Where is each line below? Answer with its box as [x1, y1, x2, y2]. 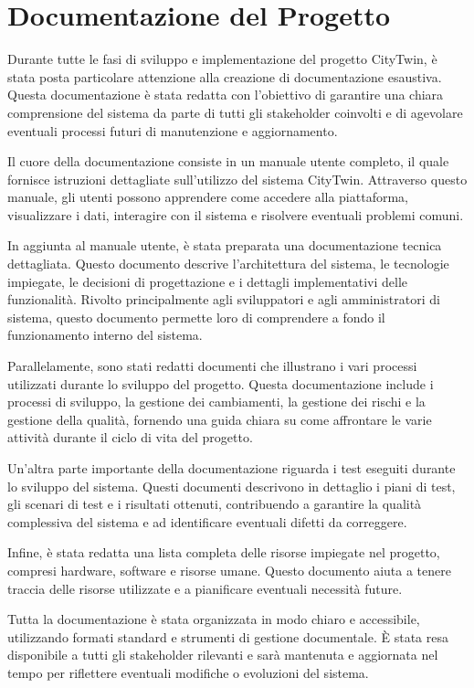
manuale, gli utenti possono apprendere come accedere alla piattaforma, [7, 187, 408, 206]
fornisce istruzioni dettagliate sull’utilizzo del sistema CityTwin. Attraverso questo [7, 169, 468, 188]
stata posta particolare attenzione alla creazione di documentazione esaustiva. [7, 67, 442, 86]
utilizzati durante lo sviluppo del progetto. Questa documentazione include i [7, 374, 434, 393]
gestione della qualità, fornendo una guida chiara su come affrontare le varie [7, 409, 432, 429]
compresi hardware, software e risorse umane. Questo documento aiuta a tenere [7, 560, 451, 579]
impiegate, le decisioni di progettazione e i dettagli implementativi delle [7, 271, 407, 291]
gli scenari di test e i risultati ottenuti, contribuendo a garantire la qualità [7, 494, 422, 513]
